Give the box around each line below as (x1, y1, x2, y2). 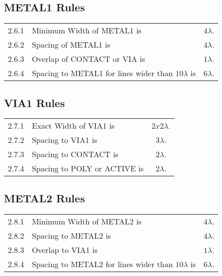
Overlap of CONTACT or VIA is (31, 53, 145, 65)
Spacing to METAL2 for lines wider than (31, 258, 173, 270)
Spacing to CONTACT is (31, 148, 118, 160)
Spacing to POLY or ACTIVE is (31, 163, 144, 174)
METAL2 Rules (4, 190, 85, 205)
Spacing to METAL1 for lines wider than (31, 67, 173, 79)
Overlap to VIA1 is (31, 244, 98, 255)
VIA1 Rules (4, 95, 65, 110)
